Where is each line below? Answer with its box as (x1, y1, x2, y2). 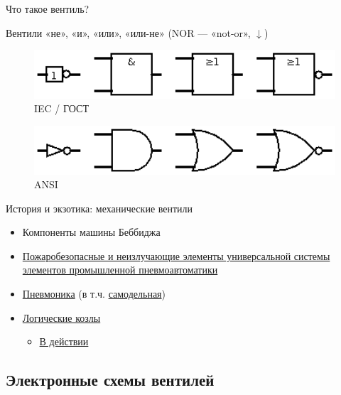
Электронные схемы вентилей (6, 369, 215, 391)
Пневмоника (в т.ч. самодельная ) (22, 286, 166, 301)
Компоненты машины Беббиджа (22, 224, 161, 239)
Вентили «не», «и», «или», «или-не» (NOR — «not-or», (6, 25, 251, 40)
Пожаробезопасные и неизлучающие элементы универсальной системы (22, 248, 330, 263)
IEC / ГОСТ (34, 101, 89, 116)
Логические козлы (22, 310, 101, 325)
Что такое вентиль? (6, 1, 90, 16)
